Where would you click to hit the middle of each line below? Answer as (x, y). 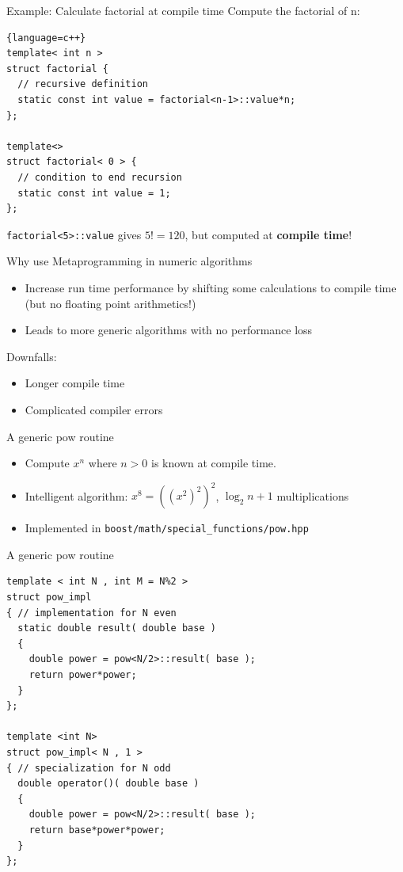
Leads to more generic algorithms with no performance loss (169, 330)
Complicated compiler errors (94, 409)
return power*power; (83, 675)
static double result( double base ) (117, 628)
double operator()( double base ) (108, 784)
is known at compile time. (214, 463)
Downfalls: (32, 356)
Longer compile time (75, 383)
